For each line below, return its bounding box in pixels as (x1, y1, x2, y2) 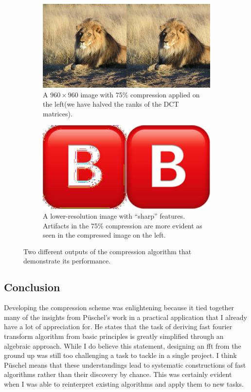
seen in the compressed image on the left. (43, 230, 166, 240)
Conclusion (4, 280, 60, 295)
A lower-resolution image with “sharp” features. (43, 210, 185, 221)
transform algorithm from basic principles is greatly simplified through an (4, 331, 224, 341)
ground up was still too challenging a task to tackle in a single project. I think (4, 350, 237, 360)
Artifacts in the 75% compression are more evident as (43, 220, 202, 230)
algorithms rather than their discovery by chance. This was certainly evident (4, 369, 232, 379)
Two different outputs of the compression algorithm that (23, 246, 192, 256)
